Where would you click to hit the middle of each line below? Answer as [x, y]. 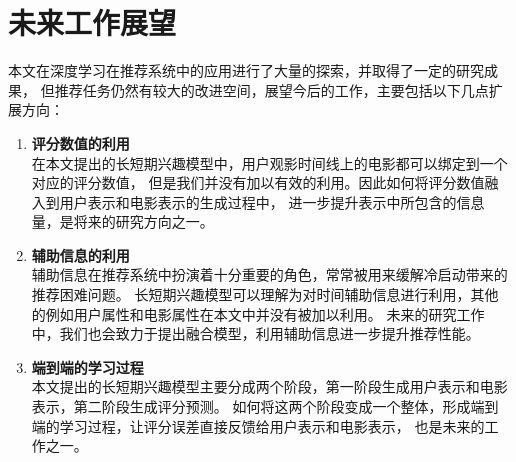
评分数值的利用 [80, 142]
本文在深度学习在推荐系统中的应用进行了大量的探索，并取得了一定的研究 [246, 70]
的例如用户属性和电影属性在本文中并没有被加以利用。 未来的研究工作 [258, 313]
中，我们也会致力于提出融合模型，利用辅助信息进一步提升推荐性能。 [255, 333]
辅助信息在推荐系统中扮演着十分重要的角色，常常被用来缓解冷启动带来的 [269, 274]
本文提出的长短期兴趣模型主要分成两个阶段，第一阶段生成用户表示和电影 [269, 386]
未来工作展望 [92, 22]
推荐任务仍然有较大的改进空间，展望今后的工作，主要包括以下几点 [271, 89]
